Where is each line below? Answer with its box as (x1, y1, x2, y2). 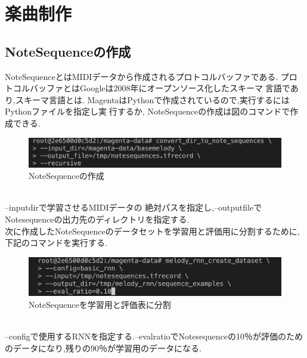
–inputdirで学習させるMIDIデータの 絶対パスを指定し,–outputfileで (5, 201, 262, 214)
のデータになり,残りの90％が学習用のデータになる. (5, 341, 201, 354)
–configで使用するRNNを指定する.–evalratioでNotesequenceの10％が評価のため (5, 330, 303, 342)
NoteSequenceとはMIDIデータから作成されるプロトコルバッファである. (5, 70, 278, 82)
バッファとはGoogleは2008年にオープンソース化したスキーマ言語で (29, 82, 290, 94)
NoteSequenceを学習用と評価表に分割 (29, 298, 171, 310)
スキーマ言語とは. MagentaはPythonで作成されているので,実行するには (15, 93, 290, 106)
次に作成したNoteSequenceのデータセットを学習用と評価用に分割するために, (5, 224, 300, 237)
